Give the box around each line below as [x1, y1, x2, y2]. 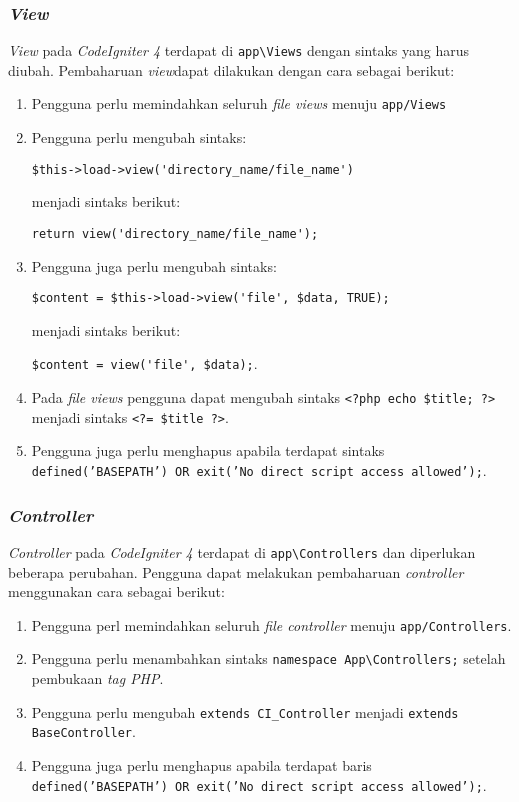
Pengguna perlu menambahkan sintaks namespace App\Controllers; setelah [31, 648, 506, 669]
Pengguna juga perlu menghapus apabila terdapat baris [31, 754, 372, 775]
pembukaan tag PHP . [31, 668, 164, 689]
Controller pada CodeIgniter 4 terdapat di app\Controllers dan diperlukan [8, 541, 476, 562]
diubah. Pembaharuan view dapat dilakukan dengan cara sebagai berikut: [8, 59, 455, 80]
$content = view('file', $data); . [31, 353, 258, 374]
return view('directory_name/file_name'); [31, 226, 319, 241]
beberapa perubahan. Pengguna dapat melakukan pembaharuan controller [8, 561, 464, 582]
